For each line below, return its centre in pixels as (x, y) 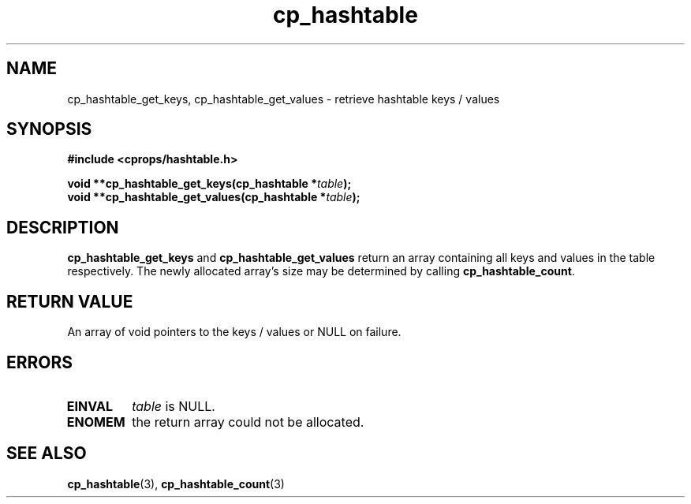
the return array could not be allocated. (248, 422)
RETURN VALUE (70, 301)
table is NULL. (174, 406)
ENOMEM (96, 422)
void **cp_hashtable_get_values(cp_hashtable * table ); (214, 197)
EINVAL (90, 406)
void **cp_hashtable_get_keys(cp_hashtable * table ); (209, 184)
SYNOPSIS (49, 129)
